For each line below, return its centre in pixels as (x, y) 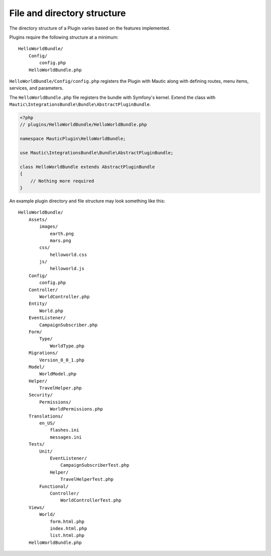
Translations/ (46, 416)
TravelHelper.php (61, 388)
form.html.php (67, 521)
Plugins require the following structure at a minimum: (64, 37)
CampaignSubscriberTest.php (95, 465)
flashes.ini (64, 430)
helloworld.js (67, 269)
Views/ (37, 507)
